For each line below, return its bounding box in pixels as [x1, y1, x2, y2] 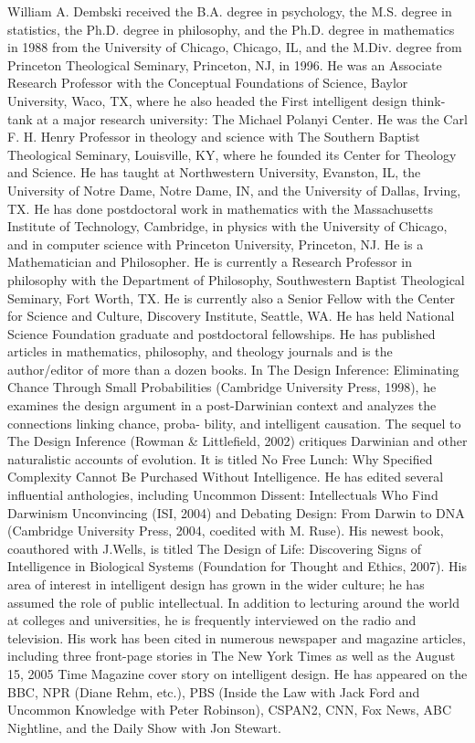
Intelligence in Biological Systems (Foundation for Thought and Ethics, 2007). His [7, 557, 468, 576]
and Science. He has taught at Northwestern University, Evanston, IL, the [7, 163, 421, 182]
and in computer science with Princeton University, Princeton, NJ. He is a [7, 234, 424, 253]
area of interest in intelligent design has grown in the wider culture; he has [7, 575, 425, 593]
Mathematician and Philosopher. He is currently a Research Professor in [7, 252, 412, 271]
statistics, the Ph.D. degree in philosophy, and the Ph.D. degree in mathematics [7, 19, 455, 38]
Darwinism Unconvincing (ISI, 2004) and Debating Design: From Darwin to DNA [7, 503, 465, 522]
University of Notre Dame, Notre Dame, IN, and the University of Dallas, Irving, [7, 180, 461, 199]
